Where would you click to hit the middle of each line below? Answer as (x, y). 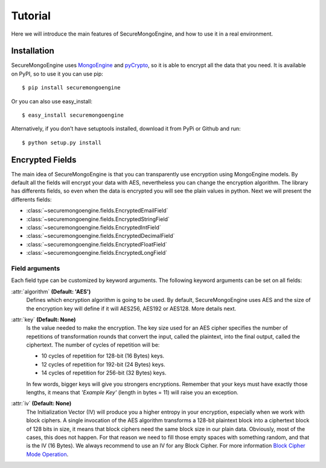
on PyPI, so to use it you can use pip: (57, 74)
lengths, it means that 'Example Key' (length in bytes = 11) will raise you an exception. (132, 393)
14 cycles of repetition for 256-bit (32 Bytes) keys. (104, 373)
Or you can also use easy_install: (52, 101)
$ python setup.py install (62, 143)
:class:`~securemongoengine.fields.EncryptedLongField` (97, 253)
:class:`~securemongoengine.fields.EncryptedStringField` (98, 219)
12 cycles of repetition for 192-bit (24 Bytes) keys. (103, 364)
